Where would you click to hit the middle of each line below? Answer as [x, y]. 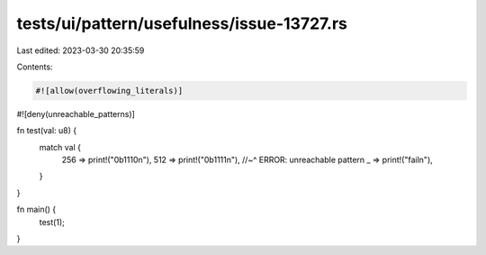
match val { [60, 147]
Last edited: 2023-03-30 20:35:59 [81, 50]
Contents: [35, 67]
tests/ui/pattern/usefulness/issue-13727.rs [182, 23]
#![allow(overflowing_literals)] [109, 91]
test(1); [52, 222]
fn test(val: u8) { [47, 131]
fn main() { [36, 209]
